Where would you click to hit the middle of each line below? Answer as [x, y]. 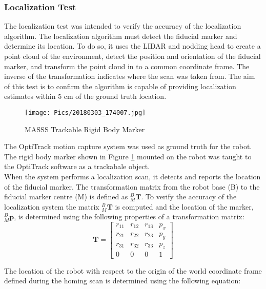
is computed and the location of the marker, [184, 206]
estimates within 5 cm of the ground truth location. [85, 96]
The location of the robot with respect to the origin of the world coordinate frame [133, 270]
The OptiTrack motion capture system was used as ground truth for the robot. [128, 146]
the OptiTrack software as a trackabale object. [77, 166]
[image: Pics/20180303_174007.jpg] [85, 112]
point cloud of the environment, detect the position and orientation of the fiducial [132, 56]
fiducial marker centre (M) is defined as [66, 197]
